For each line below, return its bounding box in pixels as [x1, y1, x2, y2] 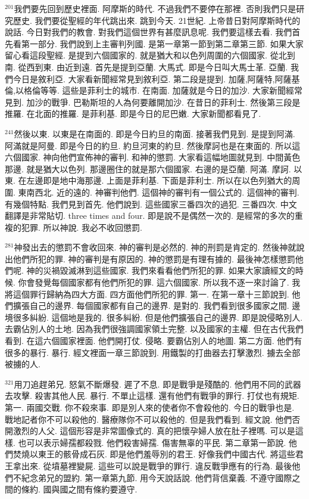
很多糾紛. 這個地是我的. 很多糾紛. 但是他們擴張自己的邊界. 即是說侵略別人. [13, 311, 303, 323]
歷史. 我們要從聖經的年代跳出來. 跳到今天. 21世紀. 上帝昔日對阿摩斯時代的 [13, 14, 301, 26]
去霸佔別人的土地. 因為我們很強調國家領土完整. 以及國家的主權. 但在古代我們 [5, 323, 304, 335]
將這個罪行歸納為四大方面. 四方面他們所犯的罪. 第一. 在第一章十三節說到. [5, 287, 289, 300]
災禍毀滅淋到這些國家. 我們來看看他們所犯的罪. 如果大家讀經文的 [43, 264, 295, 277]
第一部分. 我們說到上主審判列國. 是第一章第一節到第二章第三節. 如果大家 [21, 37, 304, 49]
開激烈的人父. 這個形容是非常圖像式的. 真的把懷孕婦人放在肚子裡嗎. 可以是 [5, 424, 295, 437]
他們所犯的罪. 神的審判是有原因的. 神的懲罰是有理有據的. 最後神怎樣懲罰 [13, 252, 295, 265]
